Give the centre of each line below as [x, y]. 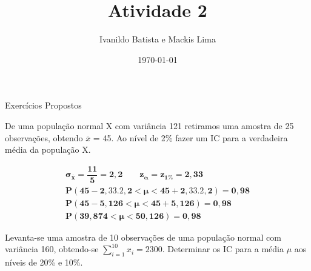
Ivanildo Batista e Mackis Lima [158, 39]
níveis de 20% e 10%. [44, 262]
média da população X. [48, 149]
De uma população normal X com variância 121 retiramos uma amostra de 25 [149, 125]
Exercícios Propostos [43, 105]
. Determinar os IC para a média [223, 249]
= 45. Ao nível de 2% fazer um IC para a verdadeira [190, 137]
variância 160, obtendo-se [52, 249]
